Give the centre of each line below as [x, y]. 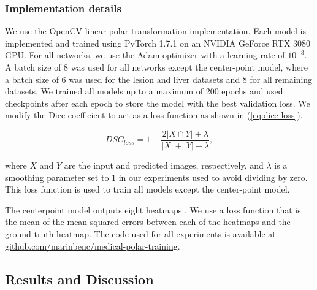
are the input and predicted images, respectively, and [164, 165]
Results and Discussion [79, 279]
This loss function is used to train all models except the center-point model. [147, 189]
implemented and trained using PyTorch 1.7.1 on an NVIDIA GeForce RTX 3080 [158, 43]
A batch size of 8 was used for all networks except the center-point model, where [156, 67]
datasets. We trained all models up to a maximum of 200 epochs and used [144, 91]
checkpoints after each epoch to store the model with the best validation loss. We [158, 103]
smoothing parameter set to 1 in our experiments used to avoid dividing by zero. [156, 177]
